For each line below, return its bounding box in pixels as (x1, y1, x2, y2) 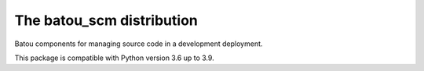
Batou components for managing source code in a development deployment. (14, 39, 263, 48)
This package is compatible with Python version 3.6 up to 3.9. (14, 53, 215, 62)
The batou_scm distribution (14, 12, 198, 29)
